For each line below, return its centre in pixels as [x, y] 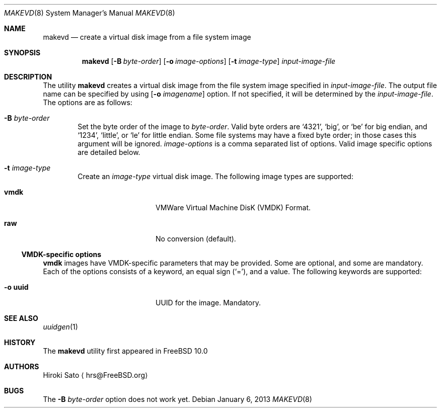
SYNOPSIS [22, 53]
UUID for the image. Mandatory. [208, 303]
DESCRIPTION [28, 77]
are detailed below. [109, 152]
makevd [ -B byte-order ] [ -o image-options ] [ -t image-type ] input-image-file [209, 61]
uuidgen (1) [60, 327]
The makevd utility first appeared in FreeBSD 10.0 [125, 351]
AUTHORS [22, 366]
